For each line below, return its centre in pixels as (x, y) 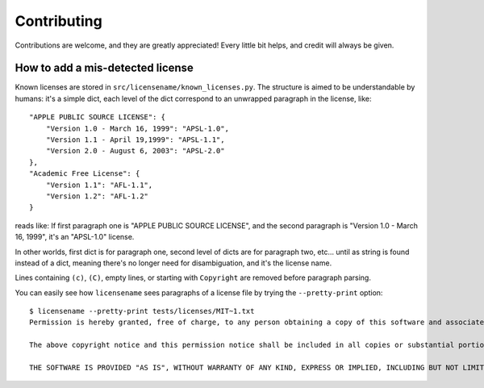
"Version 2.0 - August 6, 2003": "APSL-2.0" (135, 151)
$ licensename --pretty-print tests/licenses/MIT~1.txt (142, 311)
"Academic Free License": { (85, 174)
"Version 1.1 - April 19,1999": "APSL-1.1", (135, 140)
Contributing (58, 21)
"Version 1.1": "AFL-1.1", (99, 185)
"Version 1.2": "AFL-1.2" (97, 196)
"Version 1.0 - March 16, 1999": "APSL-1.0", (138, 128)
